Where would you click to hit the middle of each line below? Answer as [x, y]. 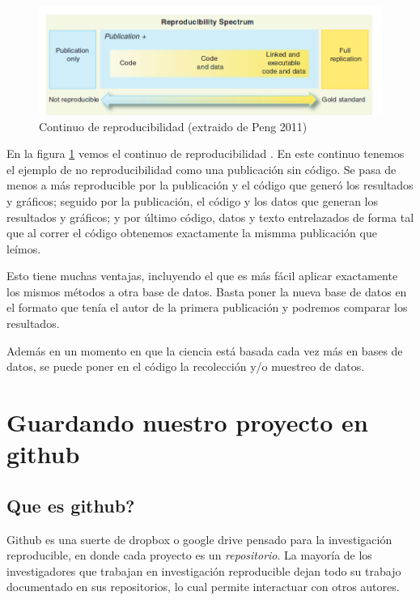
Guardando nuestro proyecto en [187, 422]
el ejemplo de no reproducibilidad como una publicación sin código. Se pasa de [202, 169]
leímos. [24, 248]
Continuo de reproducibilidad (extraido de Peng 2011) [173, 126]
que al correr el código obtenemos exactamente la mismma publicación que [192, 233]
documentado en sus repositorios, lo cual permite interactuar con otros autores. [203, 587]
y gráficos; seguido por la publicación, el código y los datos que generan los [193, 200]
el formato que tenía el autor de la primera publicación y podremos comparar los [207, 307]
